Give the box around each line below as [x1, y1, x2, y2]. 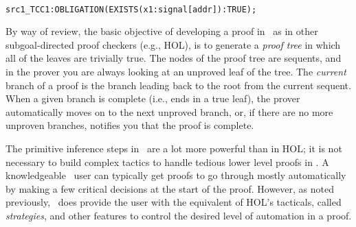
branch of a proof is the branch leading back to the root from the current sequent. [5, 77, 351, 92]
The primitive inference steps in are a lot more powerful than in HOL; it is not [5, 141, 342, 155]
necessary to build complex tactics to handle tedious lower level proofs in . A [5, 154, 329, 169]
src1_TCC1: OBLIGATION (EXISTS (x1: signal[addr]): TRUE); [5, 4, 257, 14]
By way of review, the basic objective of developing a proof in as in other [5, 24, 318, 38]
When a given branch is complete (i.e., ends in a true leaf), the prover [5, 91, 300, 106]
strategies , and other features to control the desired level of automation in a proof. [5, 208, 352, 222]
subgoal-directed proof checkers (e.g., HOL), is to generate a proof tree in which [5, 37, 341, 51]
